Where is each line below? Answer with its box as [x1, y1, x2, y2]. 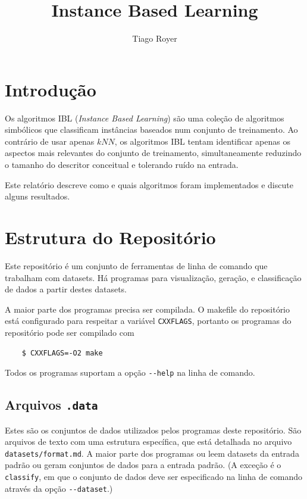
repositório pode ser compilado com [5, 326, 134, 338]
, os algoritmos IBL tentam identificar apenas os [114, 135, 290, 147]
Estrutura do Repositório [5, 225, 216, 249]
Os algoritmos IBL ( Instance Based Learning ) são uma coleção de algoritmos [5, 111, 284, 124]
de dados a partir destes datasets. [5, 283, 127, 295]
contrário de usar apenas [5, 135, 95, 147]
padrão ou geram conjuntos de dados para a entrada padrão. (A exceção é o [5, 459, 281, 471]
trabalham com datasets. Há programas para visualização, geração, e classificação [5, 271, 302, 283]
